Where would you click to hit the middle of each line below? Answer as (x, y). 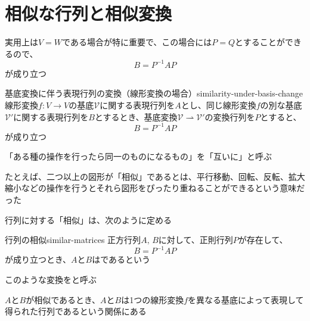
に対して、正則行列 (196, 240)
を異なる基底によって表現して (246, 299)
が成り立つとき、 (38, 259)
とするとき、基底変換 (136, 116)
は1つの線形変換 (153, 299)
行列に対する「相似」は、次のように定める (88, 219)
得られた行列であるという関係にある (76, 311)
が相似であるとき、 (63, 299)
